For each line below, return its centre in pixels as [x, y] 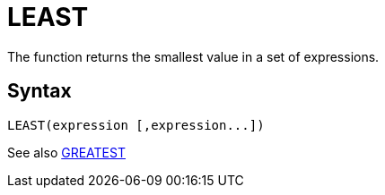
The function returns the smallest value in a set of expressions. [193, 56]
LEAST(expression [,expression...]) [136, 125]
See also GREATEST [66, 152]
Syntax [39, 91]
